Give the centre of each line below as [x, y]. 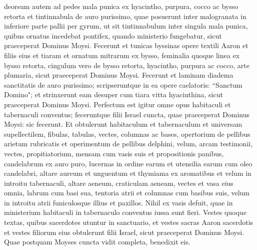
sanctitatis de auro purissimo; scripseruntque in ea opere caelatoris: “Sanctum [123, 84]
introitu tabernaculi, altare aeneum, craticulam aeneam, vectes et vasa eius [119, 183]
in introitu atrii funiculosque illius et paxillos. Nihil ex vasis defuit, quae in [118, 202]
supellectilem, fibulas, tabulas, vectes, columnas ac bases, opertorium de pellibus [127, 134]
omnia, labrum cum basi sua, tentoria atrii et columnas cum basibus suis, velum [127, 193]
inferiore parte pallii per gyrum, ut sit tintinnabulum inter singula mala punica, [126, 26]
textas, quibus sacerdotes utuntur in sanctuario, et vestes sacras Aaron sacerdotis [129, 222]
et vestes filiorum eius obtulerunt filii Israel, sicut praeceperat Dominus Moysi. [124, 232]
